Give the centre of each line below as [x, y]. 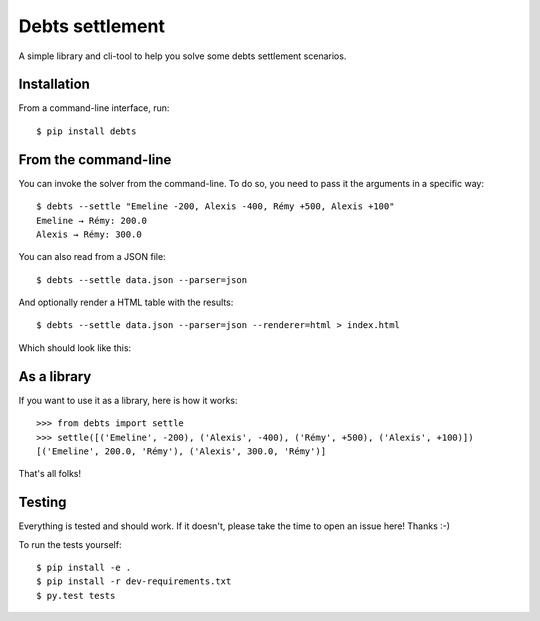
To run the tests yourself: [70, 544]
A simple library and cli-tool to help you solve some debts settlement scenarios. [182, 56]
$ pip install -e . [84, 568]
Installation [54, 84]
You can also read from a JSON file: [92, 257]
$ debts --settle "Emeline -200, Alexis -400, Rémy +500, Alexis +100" [215, 206]
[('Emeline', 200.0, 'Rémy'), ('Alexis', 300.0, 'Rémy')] [181, 451]
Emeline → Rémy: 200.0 [92, 220]
